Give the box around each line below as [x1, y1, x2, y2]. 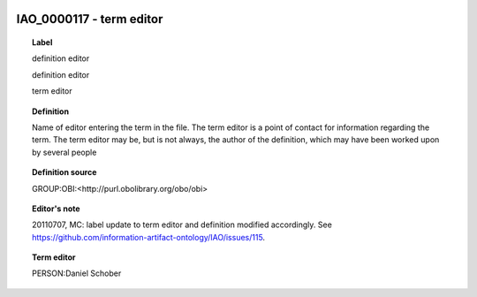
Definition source [32, 167, 97, 178]
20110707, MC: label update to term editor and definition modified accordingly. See [32, 219, 333, 230]
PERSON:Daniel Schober [32, 268, 122, 278]
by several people [32, 147, 97, 157]
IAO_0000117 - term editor [16, 11, 163, 27]
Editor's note [32, 203, 80, 214]
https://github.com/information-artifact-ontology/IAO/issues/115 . [32, 232, 265, 242]
